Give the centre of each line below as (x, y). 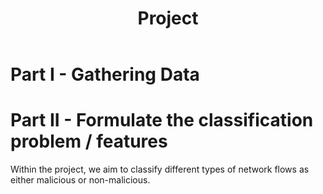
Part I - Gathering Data (105, 74)
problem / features (89, 141)
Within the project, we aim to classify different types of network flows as (160, 169)
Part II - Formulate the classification (162, 120)
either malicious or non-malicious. (80, 180)
